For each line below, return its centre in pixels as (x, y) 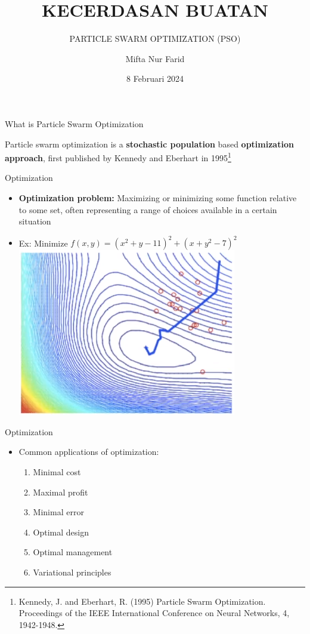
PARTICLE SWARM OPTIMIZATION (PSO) (155, 39)
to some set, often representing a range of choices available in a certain (148, 209)
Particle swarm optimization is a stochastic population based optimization (149, 144)
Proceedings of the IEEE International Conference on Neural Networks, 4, (154, 613)
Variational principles (72, 572)
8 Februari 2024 (155, 79)
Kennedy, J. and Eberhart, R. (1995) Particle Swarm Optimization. (142, 601)
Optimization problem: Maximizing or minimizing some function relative (158, 197)
